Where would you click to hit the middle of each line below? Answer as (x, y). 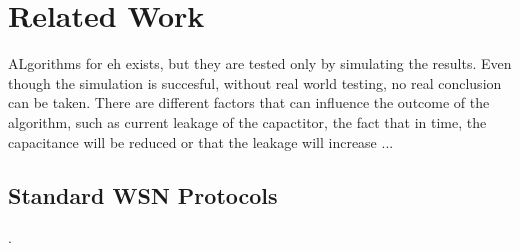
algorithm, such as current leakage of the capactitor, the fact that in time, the (247, 121)
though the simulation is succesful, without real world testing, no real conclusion (255, 82)
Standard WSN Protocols (143, 195)
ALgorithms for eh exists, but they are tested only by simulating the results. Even (260, 63)
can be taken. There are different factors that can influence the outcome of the (249, 102)
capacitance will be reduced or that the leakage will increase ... (201, 141)
